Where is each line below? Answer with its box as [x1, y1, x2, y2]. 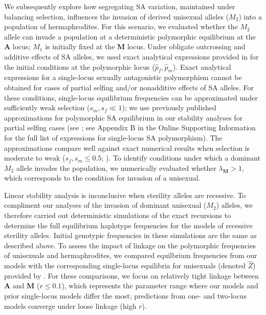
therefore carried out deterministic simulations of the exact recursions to [4, 210, 231, 221]
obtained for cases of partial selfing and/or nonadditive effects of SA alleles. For [4, 82, 254, 92]
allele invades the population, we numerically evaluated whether [16, 162, 216, 173]
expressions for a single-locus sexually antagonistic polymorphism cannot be [4, 72, 242, 83]
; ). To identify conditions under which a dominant [101, 152, 260, 163]
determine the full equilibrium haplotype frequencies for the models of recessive [4, 220, 253, 230]
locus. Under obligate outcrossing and [127, 41, 246, 52]
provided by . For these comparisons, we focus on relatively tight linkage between [4, 270, 259, 281]
